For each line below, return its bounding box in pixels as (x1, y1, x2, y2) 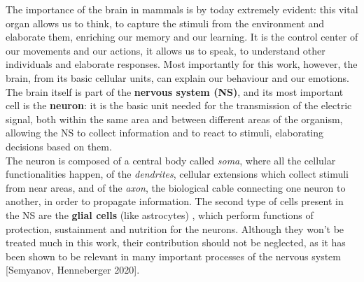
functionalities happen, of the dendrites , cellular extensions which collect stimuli (6, 167, 349, 181)
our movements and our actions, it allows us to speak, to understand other (6, 43, 325, 57)
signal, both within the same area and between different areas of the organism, (6, 111, 343, 126)
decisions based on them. (6, 139, 112, 153)
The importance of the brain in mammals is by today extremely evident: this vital (6, 2, 358, 16)
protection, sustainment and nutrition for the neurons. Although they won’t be (6, 221, 344, 236)
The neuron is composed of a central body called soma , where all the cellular (6, 153, 336, 167)
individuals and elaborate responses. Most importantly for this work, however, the (6, 57, 358, 71)
